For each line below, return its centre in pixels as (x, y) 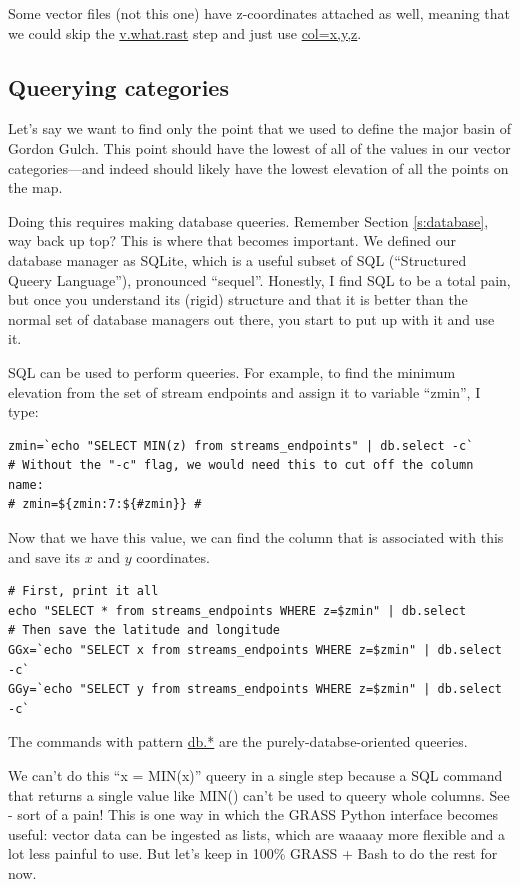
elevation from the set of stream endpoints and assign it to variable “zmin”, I (244, 391)
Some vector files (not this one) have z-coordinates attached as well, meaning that (259, 13)
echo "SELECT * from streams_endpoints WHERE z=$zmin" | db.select (237, 610)
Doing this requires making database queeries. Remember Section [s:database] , (248, 220)
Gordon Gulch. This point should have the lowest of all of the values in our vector (259, 147)
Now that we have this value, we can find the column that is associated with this (256, 537)
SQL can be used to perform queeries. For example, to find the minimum (232, 371)
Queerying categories (118, 86)
